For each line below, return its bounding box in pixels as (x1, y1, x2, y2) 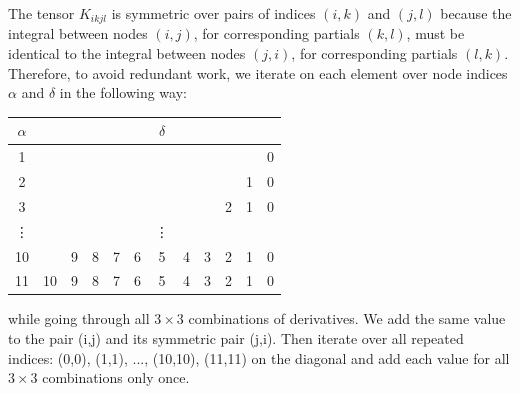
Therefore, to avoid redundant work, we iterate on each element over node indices (8, 62, 508, 83)
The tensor (8, 3, 75, 23)
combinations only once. (42, 367, 190, 388)
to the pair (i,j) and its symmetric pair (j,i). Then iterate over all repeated (8, 328, 464, 349)
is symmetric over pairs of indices (111, 3, 316, 23)
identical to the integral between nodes (8, 43, 246, 64)
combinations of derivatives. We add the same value (188, 308, 506, 329)
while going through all (8, 308, 150, 329)
